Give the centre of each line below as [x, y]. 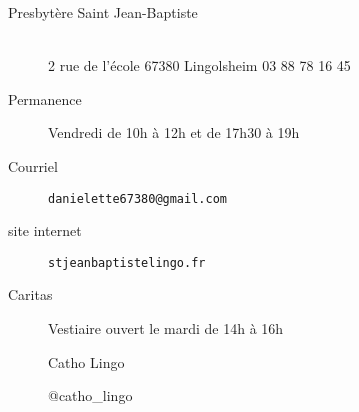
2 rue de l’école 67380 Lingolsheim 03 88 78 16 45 [199, 65]
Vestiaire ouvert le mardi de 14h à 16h [166, 328]
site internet [45, 230]
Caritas [30, 294]
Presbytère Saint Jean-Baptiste [103, 12]
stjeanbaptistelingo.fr [127, 262]
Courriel [33, 165]
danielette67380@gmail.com [137, 198]
